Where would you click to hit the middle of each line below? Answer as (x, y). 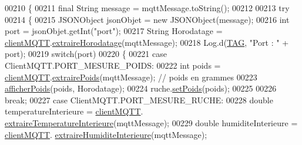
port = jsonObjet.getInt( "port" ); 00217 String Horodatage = (114, 31)
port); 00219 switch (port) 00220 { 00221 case (86, 54)
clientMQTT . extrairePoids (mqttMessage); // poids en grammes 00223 (131, 77)
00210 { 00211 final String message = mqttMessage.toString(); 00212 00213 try (147, 8)
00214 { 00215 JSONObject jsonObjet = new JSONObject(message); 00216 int (147, 19)
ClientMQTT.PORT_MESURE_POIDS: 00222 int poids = (113, 65)
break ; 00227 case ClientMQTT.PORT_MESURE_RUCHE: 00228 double (139, 100)
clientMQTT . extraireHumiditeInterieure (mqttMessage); (106, 134)
